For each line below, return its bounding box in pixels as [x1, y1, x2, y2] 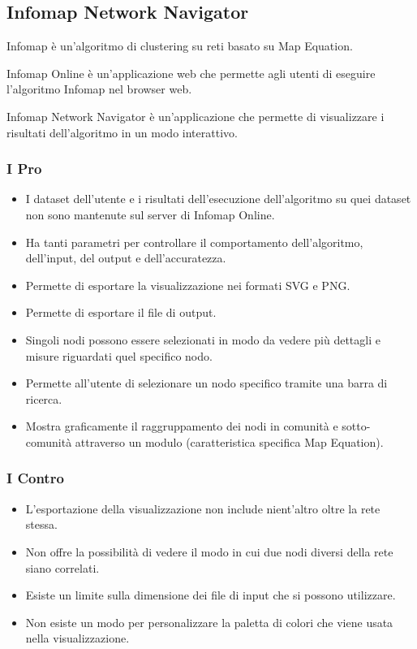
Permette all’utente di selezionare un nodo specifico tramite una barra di [25, 374, 388, 392]
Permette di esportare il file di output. [25, 304, 217, 321]
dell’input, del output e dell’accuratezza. [25, 249, 226, 266]
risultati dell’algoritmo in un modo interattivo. [6, 123, 238, 141]
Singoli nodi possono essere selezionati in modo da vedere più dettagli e [25, 331, 380, 348]
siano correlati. [25, 559, 100, 576]
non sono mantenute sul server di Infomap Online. [25, 206, 275, 223]
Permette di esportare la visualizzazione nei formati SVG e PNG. [25, 276, 350, 293]
